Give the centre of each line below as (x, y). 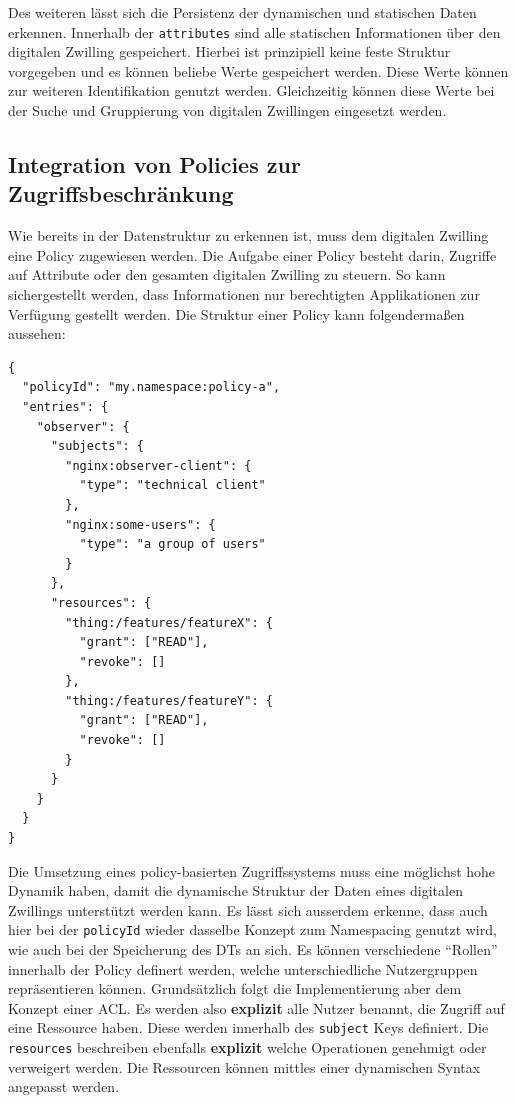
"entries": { (65, 406)
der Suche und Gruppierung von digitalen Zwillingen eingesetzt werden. (227, 110)
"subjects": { (97, 446)
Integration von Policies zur (154, 164)
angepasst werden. (64, 1086)
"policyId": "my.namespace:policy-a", (151, 387)
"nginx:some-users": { (140, 524)
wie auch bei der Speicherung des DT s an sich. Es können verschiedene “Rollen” (253, 949)
